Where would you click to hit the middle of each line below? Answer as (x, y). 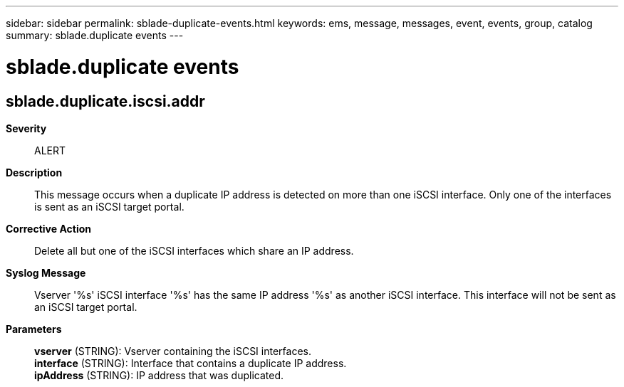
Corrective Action (48, 228)
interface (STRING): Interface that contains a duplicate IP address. (191, 363)
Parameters (34, 329)
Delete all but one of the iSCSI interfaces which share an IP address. (194, 250)
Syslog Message (46, 272)
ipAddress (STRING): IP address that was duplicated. (159, 375)
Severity (26, 128)
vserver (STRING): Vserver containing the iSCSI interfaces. (173, 351)
